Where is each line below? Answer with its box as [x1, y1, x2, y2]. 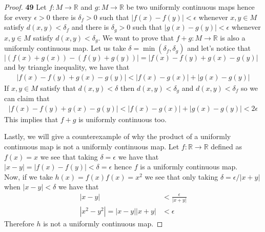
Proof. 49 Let [4, 2, 47, 12]
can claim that [4, 93, 50, 104]
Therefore [4, 218, 34, 229]
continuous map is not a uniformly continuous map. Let [4, 141, 179, 151]
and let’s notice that [187, 43, 251, 53]
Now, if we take [4, 171, 53, 182]
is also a [220, 32, 246, 43]
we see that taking [40, 151, 98, 162]
